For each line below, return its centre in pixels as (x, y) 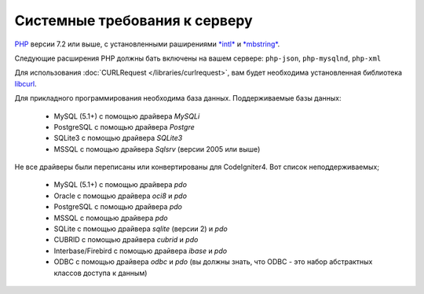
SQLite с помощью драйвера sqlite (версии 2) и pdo (141, 229)
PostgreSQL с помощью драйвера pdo (118, 207)
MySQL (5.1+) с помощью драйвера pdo (121, 185)
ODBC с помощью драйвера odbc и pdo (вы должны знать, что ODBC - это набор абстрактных (213, 262)
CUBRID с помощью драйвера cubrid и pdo (126, 240)
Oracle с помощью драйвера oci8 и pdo (121, 196)
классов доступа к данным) (101, 273)
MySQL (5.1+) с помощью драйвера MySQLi (127, 116)
